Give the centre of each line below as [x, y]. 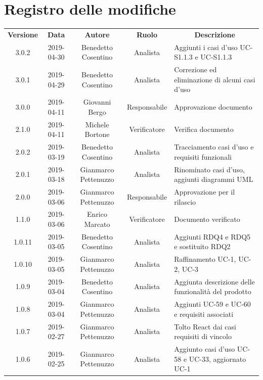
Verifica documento [204, 129]
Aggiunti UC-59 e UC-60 [212, 304]
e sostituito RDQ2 [202, 246]
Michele [97, 124]
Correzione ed [195, 69]
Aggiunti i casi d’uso [206, 47]
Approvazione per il [205, 191]
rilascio [185, 201]
